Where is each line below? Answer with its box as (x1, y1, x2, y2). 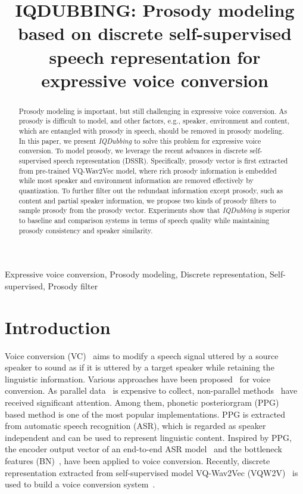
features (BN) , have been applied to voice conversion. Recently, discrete (5, 454, 270, 467)
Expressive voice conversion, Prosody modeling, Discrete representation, (5, 268, 267, 280)
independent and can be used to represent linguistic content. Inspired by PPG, (5, 431, 292, 443)
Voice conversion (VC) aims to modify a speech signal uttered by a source (5, 349, 279, 362)
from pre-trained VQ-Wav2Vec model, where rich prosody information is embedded (18, 165, 277, 175)
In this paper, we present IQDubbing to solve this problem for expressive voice (18, 135, 261, 146)
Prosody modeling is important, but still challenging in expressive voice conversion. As (18, 106, 288, 116)
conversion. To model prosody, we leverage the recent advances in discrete (18, 146, 248, 156)
